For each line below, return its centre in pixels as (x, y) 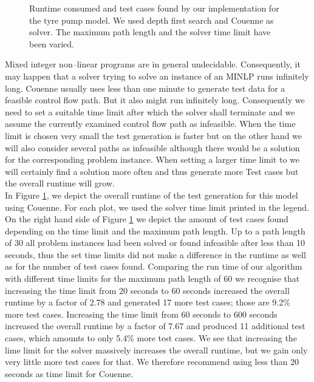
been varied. (52, 43)
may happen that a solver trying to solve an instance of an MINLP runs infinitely (157, 76)
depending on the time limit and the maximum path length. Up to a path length (155, 230)
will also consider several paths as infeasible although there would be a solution (152, 147)
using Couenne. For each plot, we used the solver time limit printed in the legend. (157, 207)
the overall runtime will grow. (60, 183)
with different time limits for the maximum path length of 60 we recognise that (152, 278)
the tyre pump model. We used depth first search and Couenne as (152, 20)
